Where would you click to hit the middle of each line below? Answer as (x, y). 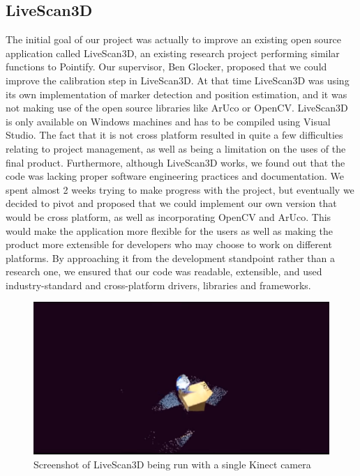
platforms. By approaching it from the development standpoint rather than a (170, 258)
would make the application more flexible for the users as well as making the (169, 230)
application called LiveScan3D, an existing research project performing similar (173, 53)
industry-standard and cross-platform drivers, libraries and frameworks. (158, 285)
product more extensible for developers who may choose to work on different (169, 244)
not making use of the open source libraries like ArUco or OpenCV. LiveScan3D (177, 108)
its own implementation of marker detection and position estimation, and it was (177, 94)
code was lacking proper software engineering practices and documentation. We (175, 176)
